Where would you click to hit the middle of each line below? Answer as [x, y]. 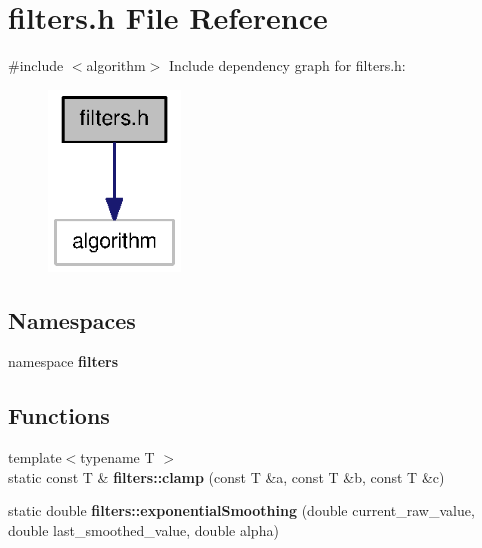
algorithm [116, 65]
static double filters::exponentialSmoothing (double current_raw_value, [241, 510]
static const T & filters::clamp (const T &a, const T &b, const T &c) [226, 476]
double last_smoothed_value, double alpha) [143, 529]
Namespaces [72, 319]
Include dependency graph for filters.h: [287, 65]
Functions [59, 415]
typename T [117, 457]
